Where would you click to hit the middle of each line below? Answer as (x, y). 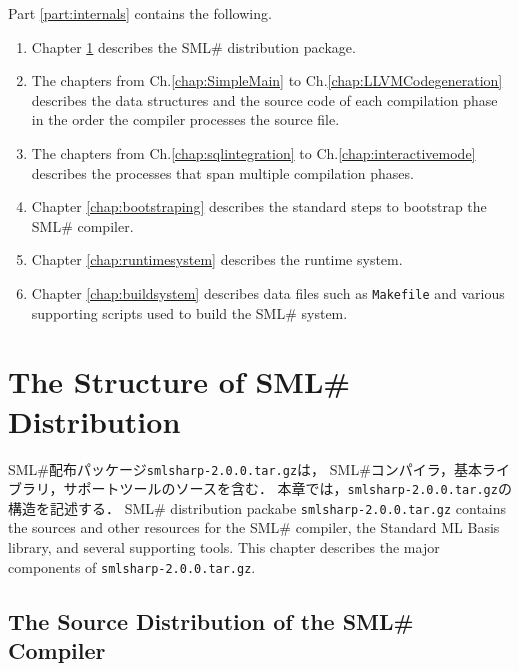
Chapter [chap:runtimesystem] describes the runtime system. (217, 259)
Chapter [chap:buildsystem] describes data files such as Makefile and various (268, 292)
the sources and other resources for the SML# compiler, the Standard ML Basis (254, 527)
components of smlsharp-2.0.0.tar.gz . (132, 566)
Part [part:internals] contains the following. (140, 13)
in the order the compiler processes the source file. (185, 119)
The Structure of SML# (179, 381)
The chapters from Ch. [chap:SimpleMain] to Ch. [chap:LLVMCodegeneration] (267, 80)
